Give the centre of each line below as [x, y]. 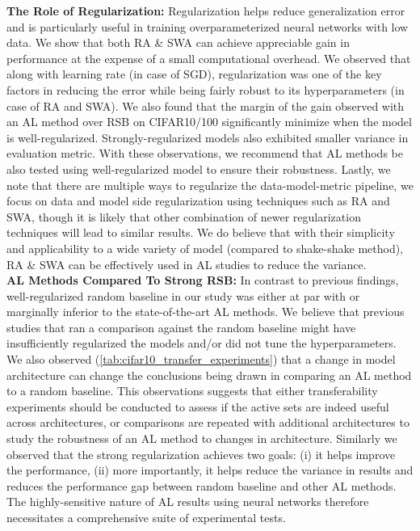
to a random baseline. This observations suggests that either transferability [192, 391]
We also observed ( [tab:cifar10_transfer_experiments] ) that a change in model [201, 359]
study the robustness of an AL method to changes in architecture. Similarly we [202, 438]
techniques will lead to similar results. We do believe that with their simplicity [201, 232]
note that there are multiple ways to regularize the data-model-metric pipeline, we [210, 185]
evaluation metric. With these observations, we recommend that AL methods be [205, 153]
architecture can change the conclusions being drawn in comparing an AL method [209, 375]
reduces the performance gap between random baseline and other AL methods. [202, 485]
